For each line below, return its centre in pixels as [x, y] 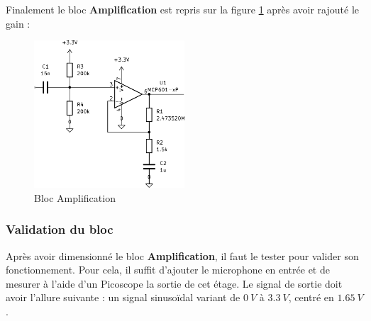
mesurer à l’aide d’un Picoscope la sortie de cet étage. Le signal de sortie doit [174, 283]
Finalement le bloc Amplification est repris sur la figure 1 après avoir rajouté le [182, 9]
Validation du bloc [60, 229]
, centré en [311, 297]
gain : [18, 23]
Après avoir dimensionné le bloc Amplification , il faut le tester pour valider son [182, 255]
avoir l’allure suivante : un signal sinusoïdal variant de [123, 297]
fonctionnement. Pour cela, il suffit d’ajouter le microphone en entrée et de [168, 270]
